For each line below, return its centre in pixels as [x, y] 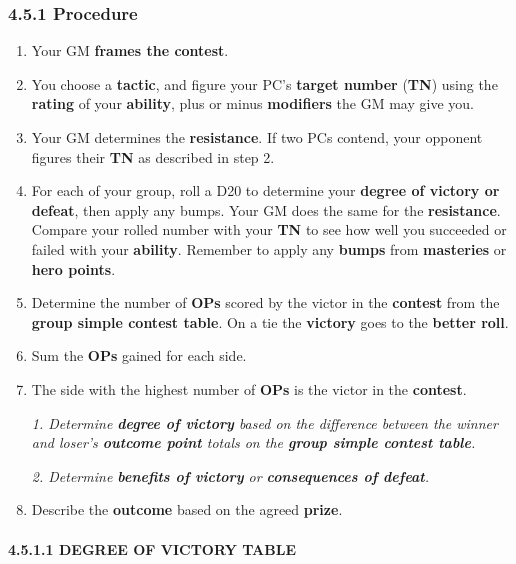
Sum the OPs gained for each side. [139, 355]
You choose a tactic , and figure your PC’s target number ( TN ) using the [264, 83]
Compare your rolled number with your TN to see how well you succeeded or [269, 229]
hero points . [73, 268]
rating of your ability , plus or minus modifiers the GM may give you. [252, 103]
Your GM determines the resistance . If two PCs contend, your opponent [257, 137]
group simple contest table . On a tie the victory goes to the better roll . [270, 321]
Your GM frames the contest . [130, 50]
